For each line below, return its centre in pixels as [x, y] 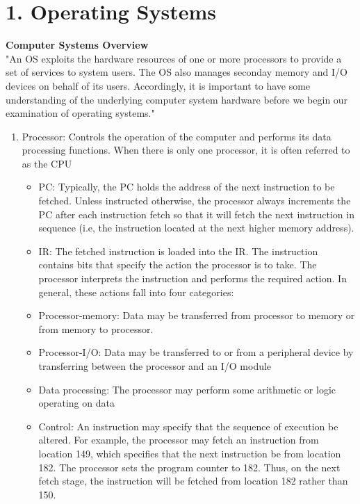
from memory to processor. [96, 328]
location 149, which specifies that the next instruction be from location [190, 453]
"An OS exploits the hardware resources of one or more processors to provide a [174, 58]
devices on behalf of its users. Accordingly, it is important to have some [158, 85]
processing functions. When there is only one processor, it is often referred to [186, 150]
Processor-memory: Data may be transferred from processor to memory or [197, 315]
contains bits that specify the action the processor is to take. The [178, 265]
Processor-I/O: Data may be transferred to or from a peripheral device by [196, 352]
